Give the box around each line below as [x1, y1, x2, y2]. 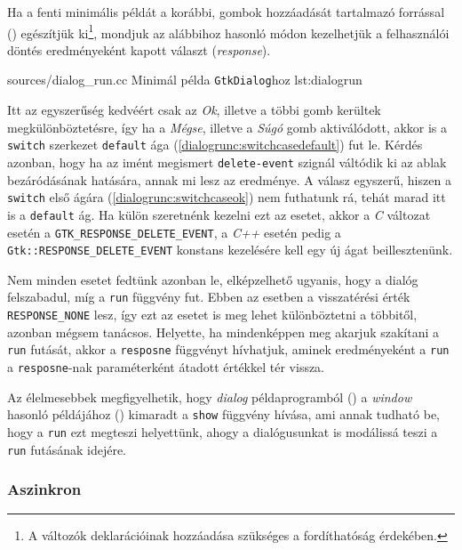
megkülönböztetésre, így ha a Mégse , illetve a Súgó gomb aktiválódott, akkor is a [7, 117, 448, 136]
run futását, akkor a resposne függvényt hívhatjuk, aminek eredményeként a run [7, 340, 450, 359]
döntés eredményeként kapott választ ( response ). [7, 40, 271, 59]
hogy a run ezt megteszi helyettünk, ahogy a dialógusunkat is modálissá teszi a [7, 422, 438, 441]
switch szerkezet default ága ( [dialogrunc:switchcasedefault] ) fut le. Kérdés [7, 135, 423, 154]
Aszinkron [7, 478, 82, 500]
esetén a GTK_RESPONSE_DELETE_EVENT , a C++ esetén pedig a [7, 222, 341, 241]
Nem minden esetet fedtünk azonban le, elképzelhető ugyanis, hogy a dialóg [7, 270, 418, 288]
